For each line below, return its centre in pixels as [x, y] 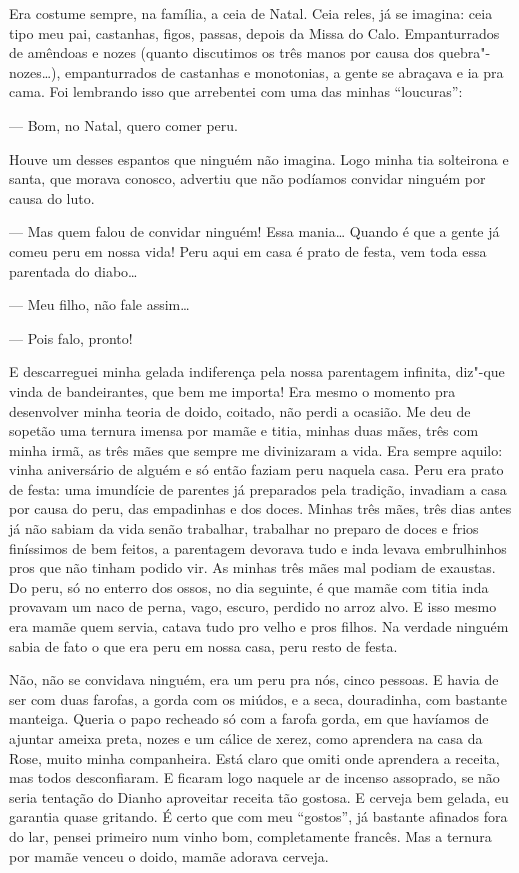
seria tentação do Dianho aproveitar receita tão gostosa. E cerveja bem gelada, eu [259, 796]
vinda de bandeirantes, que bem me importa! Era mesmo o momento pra [232, 390]
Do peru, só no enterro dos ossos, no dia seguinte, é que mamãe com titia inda [249, 586]
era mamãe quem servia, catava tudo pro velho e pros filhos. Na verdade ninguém [259, 626]
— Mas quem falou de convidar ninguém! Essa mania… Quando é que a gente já [254, 231]
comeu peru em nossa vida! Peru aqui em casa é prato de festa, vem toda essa [248, 250]
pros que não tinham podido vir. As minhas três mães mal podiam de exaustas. [252, 567]
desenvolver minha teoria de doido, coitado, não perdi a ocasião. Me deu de [240, 410]
